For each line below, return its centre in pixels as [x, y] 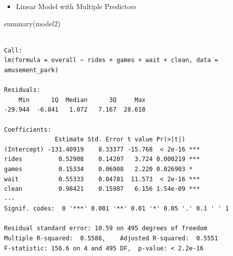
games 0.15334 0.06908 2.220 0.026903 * [99, 169]
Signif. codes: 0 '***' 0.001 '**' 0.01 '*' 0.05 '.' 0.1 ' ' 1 [116, 209]
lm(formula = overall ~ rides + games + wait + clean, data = [111, 60]
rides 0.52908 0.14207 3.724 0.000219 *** [102, 159]
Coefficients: [28, 130]
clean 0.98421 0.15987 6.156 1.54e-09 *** [102, 189]
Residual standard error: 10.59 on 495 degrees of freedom [106, 228]
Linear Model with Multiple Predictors [76, 6]
